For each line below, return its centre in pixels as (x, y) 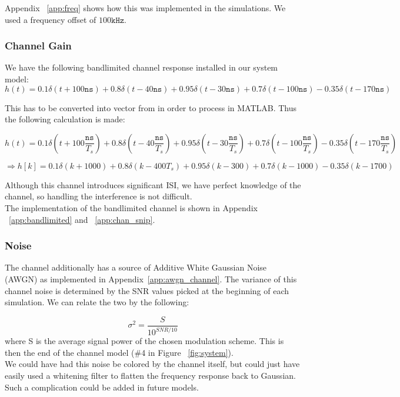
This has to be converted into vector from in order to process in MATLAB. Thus (151, 107)
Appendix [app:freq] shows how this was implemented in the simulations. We (145, 8)
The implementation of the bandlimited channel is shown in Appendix (131, 207)
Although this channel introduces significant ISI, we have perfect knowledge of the (153, 184)
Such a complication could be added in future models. (102, 387)
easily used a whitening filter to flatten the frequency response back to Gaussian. (150, 375)
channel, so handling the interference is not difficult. (99, 196)
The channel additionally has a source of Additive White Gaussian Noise (136, 267)
